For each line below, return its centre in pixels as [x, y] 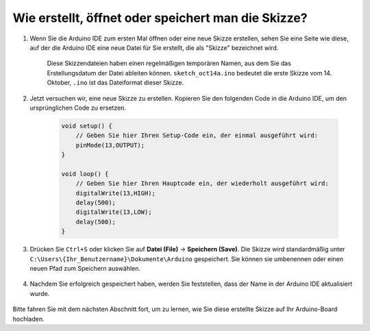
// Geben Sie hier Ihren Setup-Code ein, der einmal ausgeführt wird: [197, 136]
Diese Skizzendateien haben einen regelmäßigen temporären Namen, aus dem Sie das [169, 63]
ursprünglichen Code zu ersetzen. [78, 108]
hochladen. [28, 319]
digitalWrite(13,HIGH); [115, 193]
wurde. [40, 293]
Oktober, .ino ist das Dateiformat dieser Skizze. [115, 83]
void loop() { [85, 174]
